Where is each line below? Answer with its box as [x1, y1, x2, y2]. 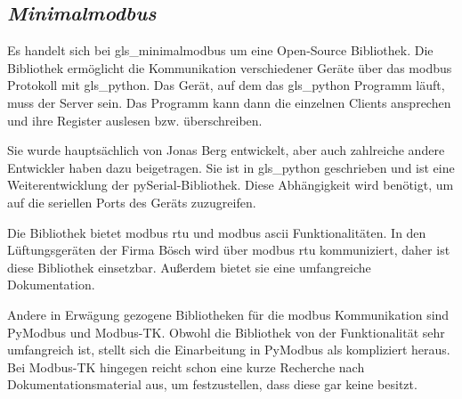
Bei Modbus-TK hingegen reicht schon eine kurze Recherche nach [7, 357, 365, 376]
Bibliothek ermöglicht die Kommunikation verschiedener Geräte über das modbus [7, 58, 452, 77]
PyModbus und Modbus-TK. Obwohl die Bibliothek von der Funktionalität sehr [7, 322, 445, 341]
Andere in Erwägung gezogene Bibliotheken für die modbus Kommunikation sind [7, 305, 450, 323]
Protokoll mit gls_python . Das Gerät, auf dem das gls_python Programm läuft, [7, 76, 445, 94]
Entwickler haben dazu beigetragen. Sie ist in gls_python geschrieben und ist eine [7, 158, 455, 176]
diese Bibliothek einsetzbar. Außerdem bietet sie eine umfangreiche [7, 257, 371, 276]
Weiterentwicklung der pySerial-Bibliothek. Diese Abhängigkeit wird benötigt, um [7, 175, 454, 194]
